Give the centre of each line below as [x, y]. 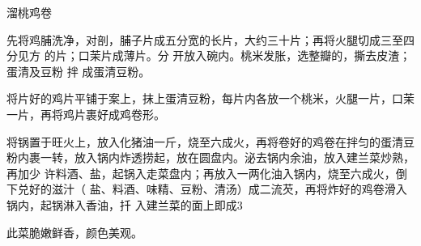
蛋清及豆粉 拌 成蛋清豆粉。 [79, 71]
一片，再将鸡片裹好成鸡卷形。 [86, 114]
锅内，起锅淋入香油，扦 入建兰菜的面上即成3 [125, 204]
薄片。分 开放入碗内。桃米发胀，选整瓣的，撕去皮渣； [267, 55]
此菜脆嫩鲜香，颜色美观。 [74, 232]
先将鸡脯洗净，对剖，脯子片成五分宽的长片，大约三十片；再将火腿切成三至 [205, 39]
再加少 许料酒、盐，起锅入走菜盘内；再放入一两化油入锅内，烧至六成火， [201, 173]
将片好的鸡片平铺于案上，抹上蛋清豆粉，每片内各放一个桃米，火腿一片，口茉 [210, 98]
